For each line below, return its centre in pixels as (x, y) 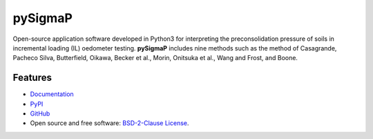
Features (32, 78)
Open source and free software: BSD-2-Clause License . (109, 123)
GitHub (40, 113)
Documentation (52, 94)
